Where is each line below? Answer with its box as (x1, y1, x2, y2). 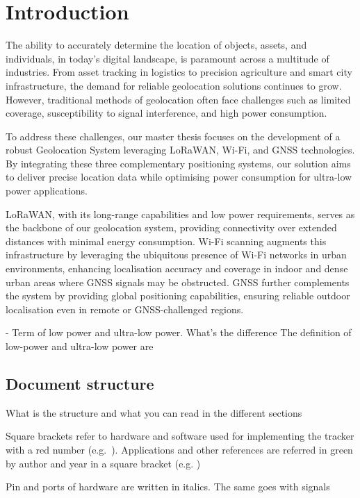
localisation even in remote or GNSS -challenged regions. (6, 301, 244, 316)
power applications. (6, 183, 88, 198)
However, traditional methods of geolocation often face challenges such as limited (6, 92, 351, 106)
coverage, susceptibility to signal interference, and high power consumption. (6, 106, 327, 120)
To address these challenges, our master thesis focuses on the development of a (6, 128, 341, 143)
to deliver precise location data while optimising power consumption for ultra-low (6, 169, 352, 184)
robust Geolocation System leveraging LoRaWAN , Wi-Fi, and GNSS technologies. (6, 142, 355, 157)
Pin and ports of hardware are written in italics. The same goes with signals (6, 479, 330, 494)
